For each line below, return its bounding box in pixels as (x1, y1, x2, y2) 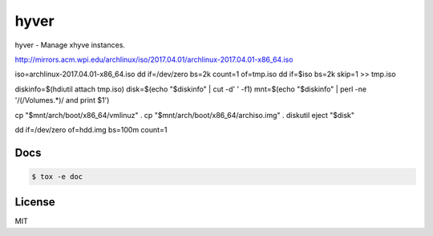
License (14, 195, 55, 209)
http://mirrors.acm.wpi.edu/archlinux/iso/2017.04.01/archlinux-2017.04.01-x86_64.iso (14, 55, 293, 64)
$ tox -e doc (31, 172, 83, 181)
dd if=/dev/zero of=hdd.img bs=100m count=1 (14, 124, 168, 134)
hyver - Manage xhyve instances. (14, 40, 126, 50)
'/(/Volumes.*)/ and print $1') (14, 96, 110, 105)
